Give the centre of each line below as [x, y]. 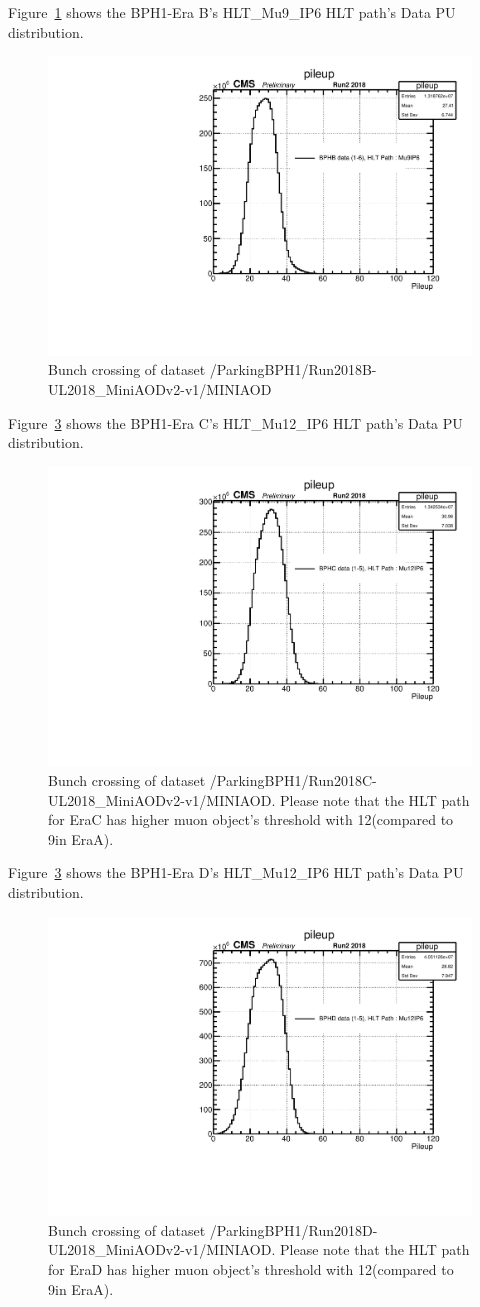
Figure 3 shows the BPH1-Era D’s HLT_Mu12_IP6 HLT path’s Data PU [236, 872]
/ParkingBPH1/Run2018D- [293, 1229]
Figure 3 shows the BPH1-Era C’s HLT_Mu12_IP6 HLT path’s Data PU [235, 422]
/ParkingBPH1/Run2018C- [293, 780]
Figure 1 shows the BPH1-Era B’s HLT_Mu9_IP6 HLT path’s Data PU [232, 12]
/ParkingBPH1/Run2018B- [293, 369]
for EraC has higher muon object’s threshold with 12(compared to [251, 819]
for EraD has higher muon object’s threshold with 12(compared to [251, 1269]
